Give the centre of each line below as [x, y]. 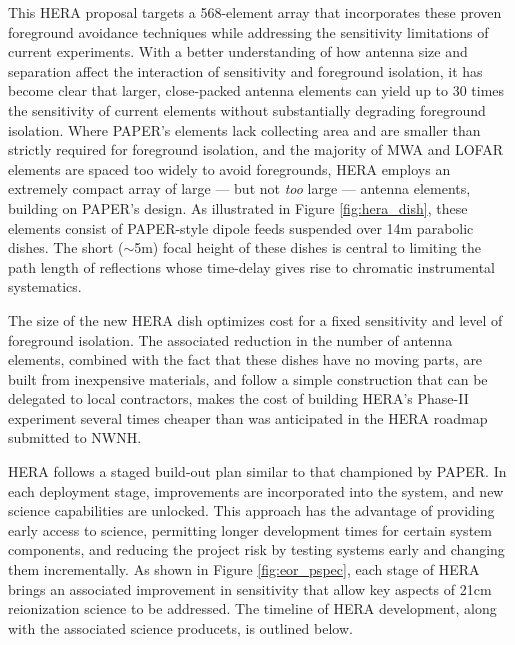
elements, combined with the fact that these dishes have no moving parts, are [245, 359]
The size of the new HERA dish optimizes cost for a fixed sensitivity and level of [255, 319]
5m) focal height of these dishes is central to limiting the [308, 247]
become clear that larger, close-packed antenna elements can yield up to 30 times [256, 90]
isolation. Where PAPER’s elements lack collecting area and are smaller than [244, 129]
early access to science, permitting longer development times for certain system [250, 529]
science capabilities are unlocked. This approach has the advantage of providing [251, 510]
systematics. [45, 286]
